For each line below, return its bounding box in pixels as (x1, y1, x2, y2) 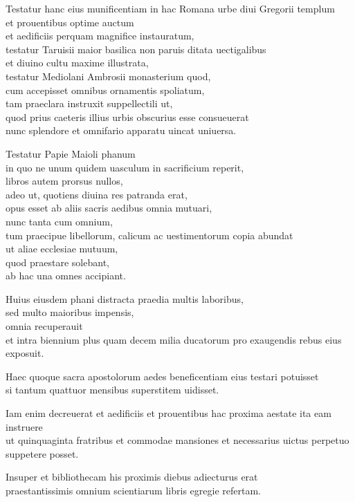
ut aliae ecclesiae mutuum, (6, 241, 118, 256)
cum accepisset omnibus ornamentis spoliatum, (6, 82, 205, 97)
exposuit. (6, 346, 44, 360)
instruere (6, 419, 43, 434)
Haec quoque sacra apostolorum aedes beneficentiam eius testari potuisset (6, 369, 319, 383)
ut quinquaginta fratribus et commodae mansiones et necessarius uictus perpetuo (6, 433, 349, 447)
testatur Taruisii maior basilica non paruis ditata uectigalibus (6, 41, 266, 56)
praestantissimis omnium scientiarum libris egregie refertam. (6, 483, 261, 497)
